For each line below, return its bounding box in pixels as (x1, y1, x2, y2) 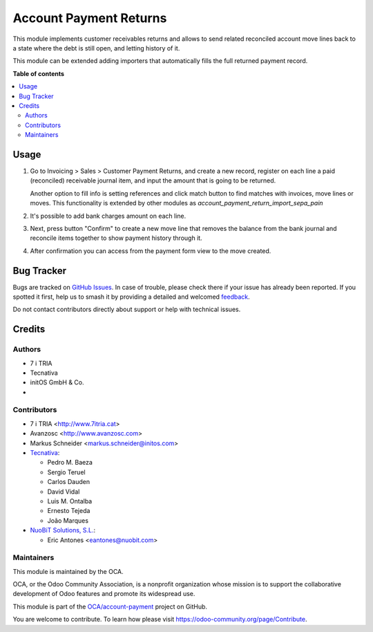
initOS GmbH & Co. (30, 378, 84, 387)
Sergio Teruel (47, 467, 86, 476)
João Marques (47, 516, 89, 525)
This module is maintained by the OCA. (12, 567, 124, 575)
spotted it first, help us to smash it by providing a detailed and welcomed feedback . (12, 292, 250, 301)
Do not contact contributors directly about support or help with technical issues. (12, 305, 241, 314)
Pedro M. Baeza (47, 458, 93, 467)
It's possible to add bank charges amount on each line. (30, 212, 186, 220)
